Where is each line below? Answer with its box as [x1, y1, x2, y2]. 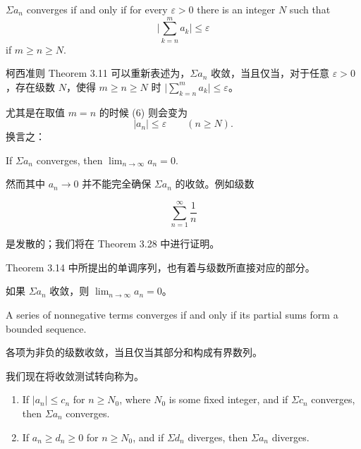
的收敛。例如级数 [175, 176, 255, 191]
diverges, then [188, 429, 248, 444]
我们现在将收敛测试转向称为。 [6, 368, 144, 383]
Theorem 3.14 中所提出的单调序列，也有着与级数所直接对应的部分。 [6, 259, 315, 274]
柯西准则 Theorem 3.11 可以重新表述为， [6, 66, 190, 80]
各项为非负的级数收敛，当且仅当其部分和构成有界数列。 [6, 345, 262, 359]
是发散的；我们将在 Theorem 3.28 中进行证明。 [6, 236, 220, 251]
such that [289, 2, 331, 16]
